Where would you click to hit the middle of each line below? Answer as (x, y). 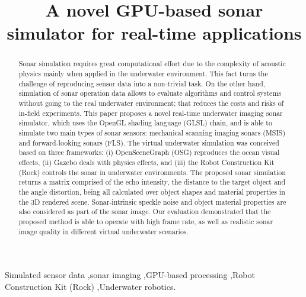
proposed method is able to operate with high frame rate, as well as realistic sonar (146, 221)
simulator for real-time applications (154, 33)
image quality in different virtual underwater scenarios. (103, 231)
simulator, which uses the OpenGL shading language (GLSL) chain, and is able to (145, 123)
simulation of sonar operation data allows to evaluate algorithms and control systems (150, 93)
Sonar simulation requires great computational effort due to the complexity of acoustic (152, 64)
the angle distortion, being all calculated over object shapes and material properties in (152, 191)
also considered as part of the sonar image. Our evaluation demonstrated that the (145, 212)
